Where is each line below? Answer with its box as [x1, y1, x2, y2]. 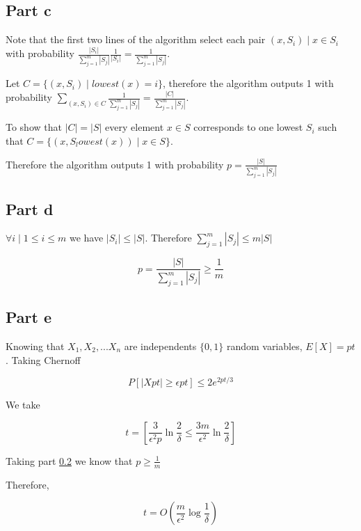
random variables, [226, 339, 303, 354]
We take [6, 397, 40, 412]
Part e [6, 306, 52, 328]
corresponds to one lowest [193, 120, 303, 134]
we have [69, 230, 104, 245]
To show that [6, 120, 62, 134]
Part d [6, 198, 54, 219]
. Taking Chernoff [6, 352, 81, 367]
